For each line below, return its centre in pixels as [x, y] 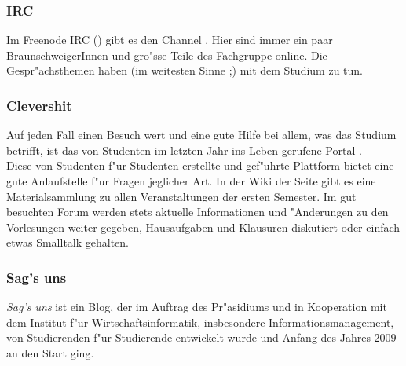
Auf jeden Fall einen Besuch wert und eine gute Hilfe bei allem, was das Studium [201, 135]
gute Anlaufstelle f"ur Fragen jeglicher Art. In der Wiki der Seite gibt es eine [191, 181]
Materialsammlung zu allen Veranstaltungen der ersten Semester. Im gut [181, 196]
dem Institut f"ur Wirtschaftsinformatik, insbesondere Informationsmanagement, [200, 322]
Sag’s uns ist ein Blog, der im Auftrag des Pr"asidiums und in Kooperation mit [197, 307]
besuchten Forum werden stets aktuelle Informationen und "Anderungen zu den [198, 212]
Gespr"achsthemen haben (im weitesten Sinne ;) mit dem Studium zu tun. [185, 70]
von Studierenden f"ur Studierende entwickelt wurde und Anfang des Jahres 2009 [201, 337]
